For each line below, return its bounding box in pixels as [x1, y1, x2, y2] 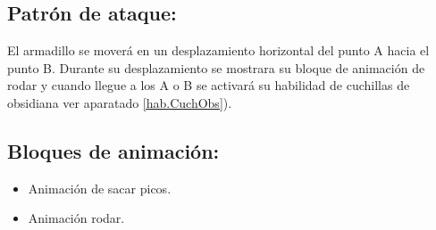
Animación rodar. [28, 209, 125, 227]
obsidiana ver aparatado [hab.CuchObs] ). [7, 93, 232, 111]
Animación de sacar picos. [28, 178, 172, 197]
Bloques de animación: [7, 136, 220, 164]
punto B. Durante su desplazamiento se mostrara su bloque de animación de [7, 58, 425, 77]
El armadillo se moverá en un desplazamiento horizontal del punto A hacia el [7, 41, 430, 60]
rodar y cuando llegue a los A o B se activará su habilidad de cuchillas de [7, 76, 410, 94]
